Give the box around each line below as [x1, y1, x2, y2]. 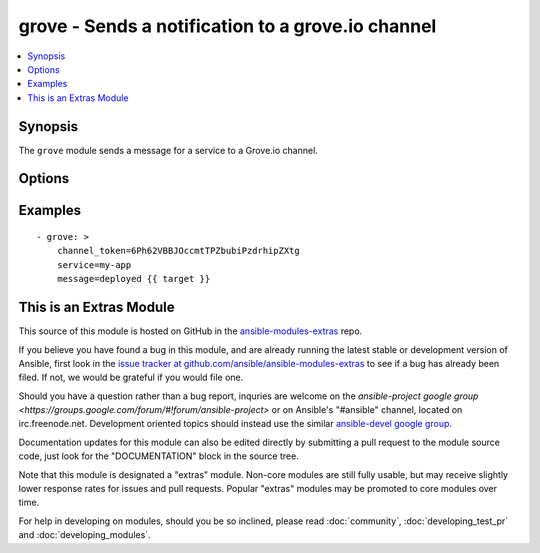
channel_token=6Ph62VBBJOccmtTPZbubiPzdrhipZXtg [56, 245, 300, 257]
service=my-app [56, 259, 132, 270]
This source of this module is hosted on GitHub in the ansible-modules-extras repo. [18, 325, 363, 337]
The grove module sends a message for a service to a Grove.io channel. [18, 144, 319, 156]
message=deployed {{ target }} [56, 273, 211, 285]
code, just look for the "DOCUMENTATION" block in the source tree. [18, 450, 299, 462]
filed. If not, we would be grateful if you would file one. [18, 371, 244, 384]
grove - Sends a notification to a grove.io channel [18, 15, 437, 37]
